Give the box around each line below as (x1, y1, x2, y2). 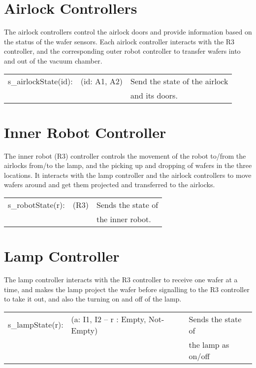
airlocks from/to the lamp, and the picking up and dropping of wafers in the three (4, 160, 252, 170)
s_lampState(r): (8, 319, 64, 331)
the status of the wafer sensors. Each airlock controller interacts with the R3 (4, 36, 235, 46)
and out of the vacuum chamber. (4, 55, 102, 66)
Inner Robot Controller (4, 122, 166, 142)
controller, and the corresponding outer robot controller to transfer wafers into (4, 46, 241, 56)
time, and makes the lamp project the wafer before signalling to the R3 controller (4, 284, 250, 294)
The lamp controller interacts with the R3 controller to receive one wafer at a (4, 274, 238, 285)
